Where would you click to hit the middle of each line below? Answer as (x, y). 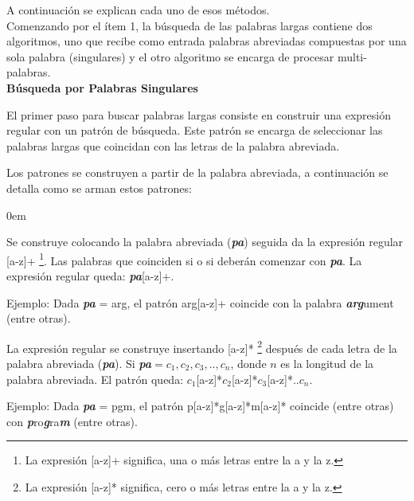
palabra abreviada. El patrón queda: (95, 379)
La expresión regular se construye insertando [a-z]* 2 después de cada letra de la (202, 346)
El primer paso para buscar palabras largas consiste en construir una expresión (199, 114)
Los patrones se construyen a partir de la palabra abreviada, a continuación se (197, 172)
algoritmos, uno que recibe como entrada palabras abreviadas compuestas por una (207, 41)
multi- (352, 56)
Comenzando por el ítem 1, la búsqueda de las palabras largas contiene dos (189, 25)
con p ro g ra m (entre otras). (72, 421)
